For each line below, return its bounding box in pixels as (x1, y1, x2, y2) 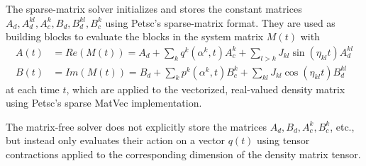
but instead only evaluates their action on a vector (6, 133, 226, 148)
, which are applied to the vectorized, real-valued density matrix (66, 81, 345, 96)
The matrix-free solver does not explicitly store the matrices (6, 119, 267, 134)
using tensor (257, 133, 310, 148)
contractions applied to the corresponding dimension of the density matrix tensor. (6, 147, 361, 162)
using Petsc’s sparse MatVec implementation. (6, 95, 202, 110)
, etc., (330, 119, 355, 134)
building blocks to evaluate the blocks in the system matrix (6, 29, 264, 44)
